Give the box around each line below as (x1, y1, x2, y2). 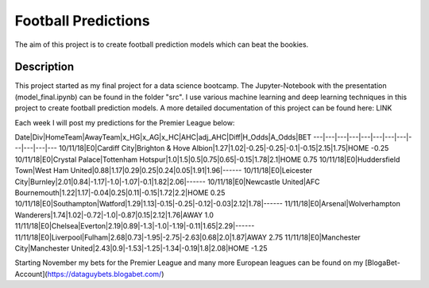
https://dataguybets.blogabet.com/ (47, 269, 162, 278)
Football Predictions (14, 12, 150, 29)
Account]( (14, 269, 48, 278)
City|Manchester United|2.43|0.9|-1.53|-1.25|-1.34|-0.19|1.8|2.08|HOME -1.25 (14, 243, 268, 253)
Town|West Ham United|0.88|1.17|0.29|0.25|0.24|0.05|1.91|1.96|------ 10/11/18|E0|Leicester (14, 166, 313, 175)
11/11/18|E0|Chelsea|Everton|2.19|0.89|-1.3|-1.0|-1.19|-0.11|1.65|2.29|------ (14, 221, 255, 231)
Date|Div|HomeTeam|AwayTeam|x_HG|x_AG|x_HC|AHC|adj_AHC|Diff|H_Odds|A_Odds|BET (14, 132, 311, 142)
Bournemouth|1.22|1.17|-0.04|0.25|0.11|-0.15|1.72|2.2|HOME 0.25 (14, 187, 226, 198)
